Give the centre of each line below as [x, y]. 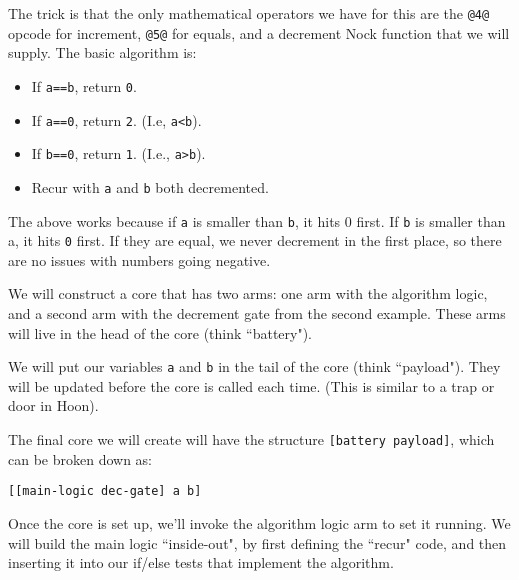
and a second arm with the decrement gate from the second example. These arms [257, 313]
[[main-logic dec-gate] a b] [105, 491]
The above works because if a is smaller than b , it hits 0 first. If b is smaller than [257, 220]
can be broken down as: [80, 458]
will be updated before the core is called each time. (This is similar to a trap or [251, 385]
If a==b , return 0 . [84, 85]
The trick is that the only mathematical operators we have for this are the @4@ [249, 13]
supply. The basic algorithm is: [102, 52]
